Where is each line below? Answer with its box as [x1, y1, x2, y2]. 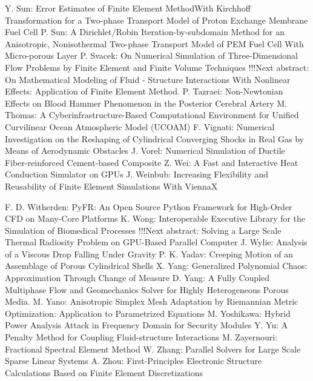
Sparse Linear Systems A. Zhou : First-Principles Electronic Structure [5, 354, 262, 367]
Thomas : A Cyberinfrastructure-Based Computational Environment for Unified [5, 108, 299, 121]
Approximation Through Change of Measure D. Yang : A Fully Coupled [5, 271, 270, 284]
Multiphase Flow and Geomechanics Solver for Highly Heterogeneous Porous [5, 283, 289, 296]
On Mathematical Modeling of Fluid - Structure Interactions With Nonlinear [5, 73, 291, 85]
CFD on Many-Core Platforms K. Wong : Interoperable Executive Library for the [5, 212, 306, 225]
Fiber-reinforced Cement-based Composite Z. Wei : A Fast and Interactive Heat [5, 156, 298, 168]
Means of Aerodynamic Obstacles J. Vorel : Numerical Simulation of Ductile [5, 144, 285, 157]
